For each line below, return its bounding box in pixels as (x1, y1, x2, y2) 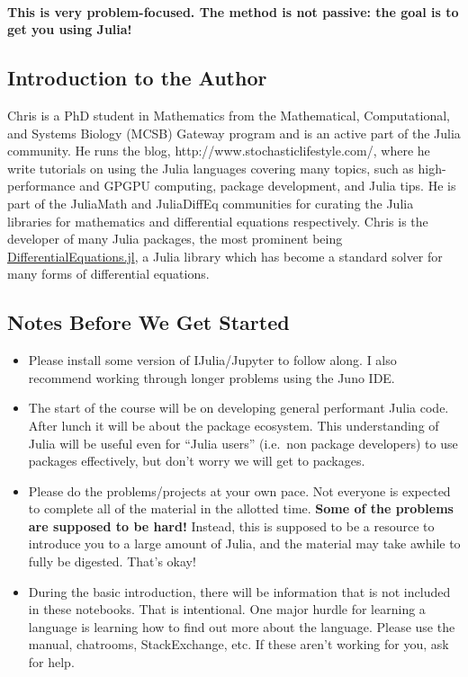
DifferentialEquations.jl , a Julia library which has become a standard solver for (7, 246, 443, 265)
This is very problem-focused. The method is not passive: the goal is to (7, 2, 459, 21)
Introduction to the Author (7, 64, 267, 92)
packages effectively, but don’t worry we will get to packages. (28, 451, 365, 470)
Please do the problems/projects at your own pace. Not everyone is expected (28, 481, 451, 500)
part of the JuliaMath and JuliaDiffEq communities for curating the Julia (7, 193, 414, 212)
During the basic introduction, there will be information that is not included (28, 582, 451, 601)
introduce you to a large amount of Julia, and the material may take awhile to (28, 534, 461, 553)
